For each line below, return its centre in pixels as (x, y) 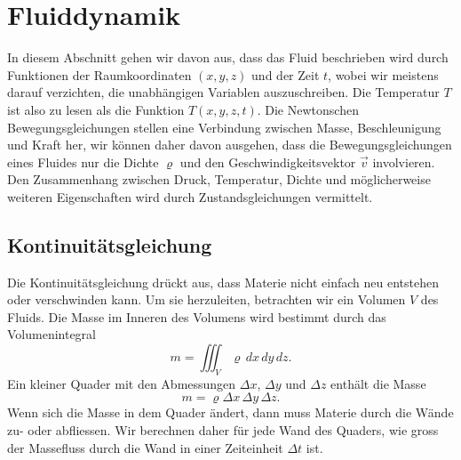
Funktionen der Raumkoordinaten (99, 74)
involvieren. (404, 161)
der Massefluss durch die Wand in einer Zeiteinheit (145, 447)
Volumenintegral (52, 334)
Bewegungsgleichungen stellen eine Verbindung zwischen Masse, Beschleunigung (224, 127)
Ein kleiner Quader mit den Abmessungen (122, 383)
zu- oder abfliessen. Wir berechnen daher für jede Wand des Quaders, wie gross (223, 430)
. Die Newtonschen (308, 109)
